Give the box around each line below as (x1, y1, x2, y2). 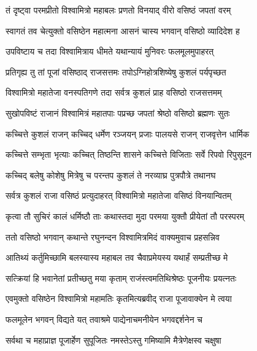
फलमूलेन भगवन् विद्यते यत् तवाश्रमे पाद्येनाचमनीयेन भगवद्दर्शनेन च (6, 312, 202, 325)
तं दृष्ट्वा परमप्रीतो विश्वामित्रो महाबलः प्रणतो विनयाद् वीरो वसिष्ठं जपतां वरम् (6, 4, 231, 16)
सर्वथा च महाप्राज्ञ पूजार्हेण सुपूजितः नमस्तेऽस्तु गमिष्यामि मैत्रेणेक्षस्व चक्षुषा (6, 333, 221, 346)
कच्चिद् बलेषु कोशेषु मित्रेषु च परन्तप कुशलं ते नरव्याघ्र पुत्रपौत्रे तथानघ (6, 168, 216, 181)
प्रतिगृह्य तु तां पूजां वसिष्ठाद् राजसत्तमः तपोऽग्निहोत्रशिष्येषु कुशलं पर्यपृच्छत (6, 65, 226, 78)
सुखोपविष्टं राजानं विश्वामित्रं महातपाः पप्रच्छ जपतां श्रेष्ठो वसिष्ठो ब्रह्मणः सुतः (6, 106, 230, 119)
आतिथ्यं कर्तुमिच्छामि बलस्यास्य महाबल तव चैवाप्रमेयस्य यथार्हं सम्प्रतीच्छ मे (6, 251, 228, 264)
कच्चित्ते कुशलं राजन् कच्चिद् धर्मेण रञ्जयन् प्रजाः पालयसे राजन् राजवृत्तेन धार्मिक (6, 127, 250, 140)
